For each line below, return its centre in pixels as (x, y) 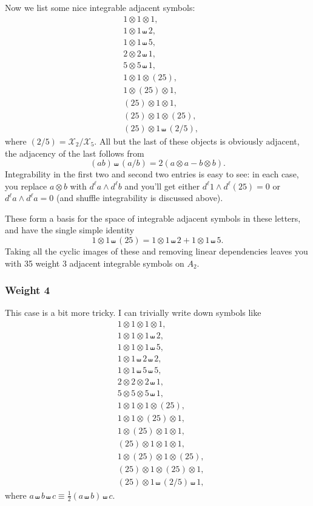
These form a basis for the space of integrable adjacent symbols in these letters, (153, 218)
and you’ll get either (162, 186)
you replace (26, 186)
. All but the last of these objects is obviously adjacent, (197, 141)
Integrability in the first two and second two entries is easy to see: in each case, (152, 174)
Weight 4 (28, 290)
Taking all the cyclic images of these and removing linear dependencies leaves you (156, 251)
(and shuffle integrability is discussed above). (140, 198)
